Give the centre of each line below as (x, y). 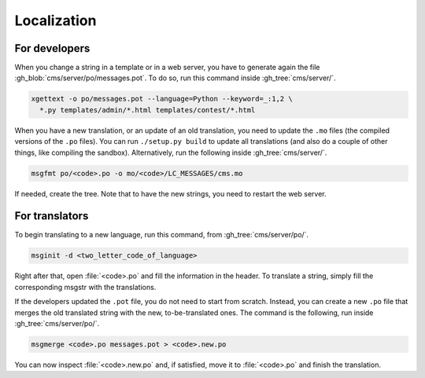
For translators (52, 216)
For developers (52, 48)
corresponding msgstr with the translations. (85, 287)
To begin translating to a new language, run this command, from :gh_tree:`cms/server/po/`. (162, 235)
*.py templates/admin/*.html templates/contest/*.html (148, 110)
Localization (55, 20)
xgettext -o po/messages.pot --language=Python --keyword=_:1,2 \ (162, 99)
